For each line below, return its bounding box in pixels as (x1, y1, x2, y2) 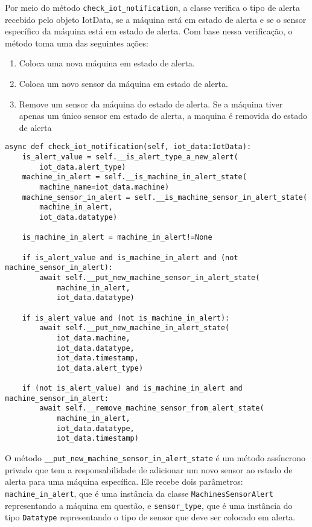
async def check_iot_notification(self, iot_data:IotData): (5, 142, 252, 152)
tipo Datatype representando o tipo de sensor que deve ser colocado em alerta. (5, 511, 296, 523)
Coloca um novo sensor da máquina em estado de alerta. (19, 77, 228, 90)
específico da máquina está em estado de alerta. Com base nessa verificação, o (5, 25, 293, 37)
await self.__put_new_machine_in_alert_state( (39, 324, 230, 333)
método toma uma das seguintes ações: (5, 36, 148, 49)
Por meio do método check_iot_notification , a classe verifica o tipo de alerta (5, 1, 300, 13)
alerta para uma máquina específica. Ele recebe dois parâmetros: (5, 475, 243, 488)
